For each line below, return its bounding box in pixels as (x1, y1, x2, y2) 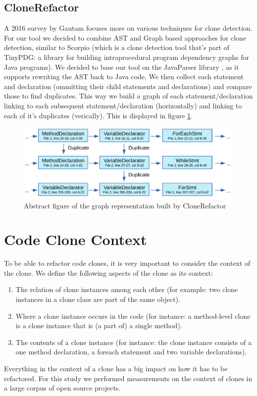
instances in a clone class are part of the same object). (15, 294, 180, 304)
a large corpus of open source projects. (4, 383, 121, 393)
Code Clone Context (4, 229, 147, 249)
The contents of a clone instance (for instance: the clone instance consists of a (15, 337, 252, 347)
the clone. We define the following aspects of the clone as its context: (4, 267, 213, 278)
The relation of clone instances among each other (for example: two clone (15, 284, 238, 295)
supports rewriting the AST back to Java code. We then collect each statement (4, 71, 244, 82)
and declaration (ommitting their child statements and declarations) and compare (4, 81, 252, 91)
